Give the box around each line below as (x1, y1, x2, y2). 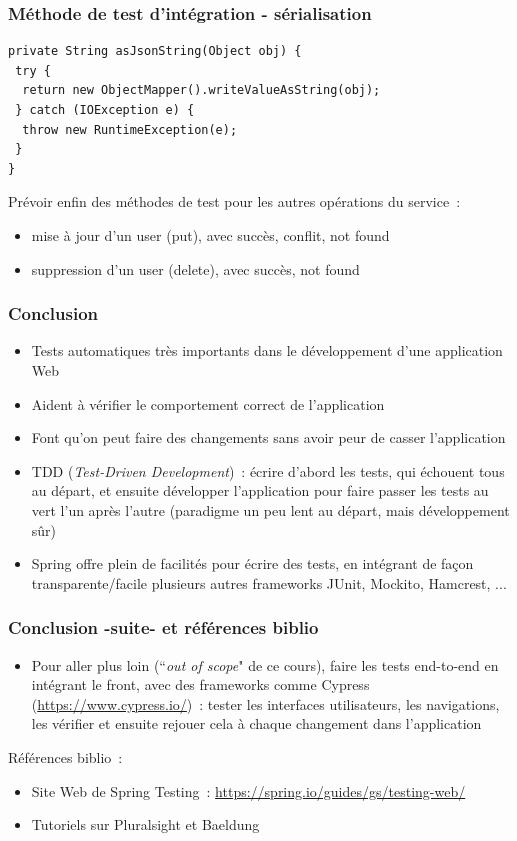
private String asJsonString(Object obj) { (8, 44, 302, 59)
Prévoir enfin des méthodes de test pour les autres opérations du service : (8, 191, 461, 212)
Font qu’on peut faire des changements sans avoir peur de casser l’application (31, 427, 506, 448)
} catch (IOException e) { (15, 103, 195, 117)
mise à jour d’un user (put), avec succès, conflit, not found (31, 224, 390, 245)
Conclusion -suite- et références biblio (8, 615, 319, 640)
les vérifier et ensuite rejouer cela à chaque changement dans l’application (31, 713, 482, 734)
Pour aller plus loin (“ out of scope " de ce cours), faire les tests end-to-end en (31, 654, 499, 675)
